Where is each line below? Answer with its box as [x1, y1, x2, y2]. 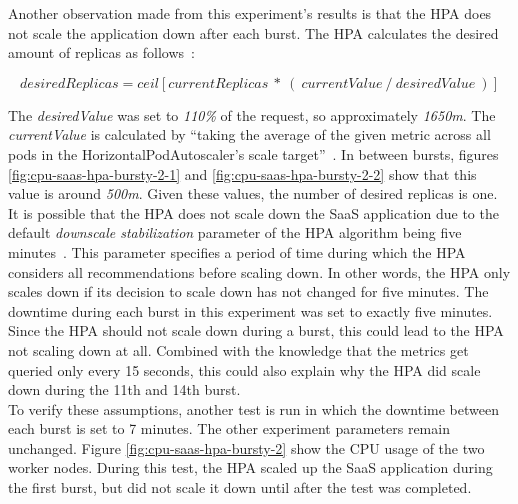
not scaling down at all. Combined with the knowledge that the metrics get [8, 339, 469, 360]
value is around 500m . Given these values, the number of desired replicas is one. [8, 183, 498, 204]
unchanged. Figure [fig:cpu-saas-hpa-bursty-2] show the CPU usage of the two [8, 437, 485, 458]
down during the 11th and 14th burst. [8, 379, 241, 400]
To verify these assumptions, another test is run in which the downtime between [8, 398, 499, 419]
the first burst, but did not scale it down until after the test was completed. [8, 477, 472, 498]
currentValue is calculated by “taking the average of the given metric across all [8, 124, 491, 145]
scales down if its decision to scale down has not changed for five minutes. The [8, 281, 489, 302]
